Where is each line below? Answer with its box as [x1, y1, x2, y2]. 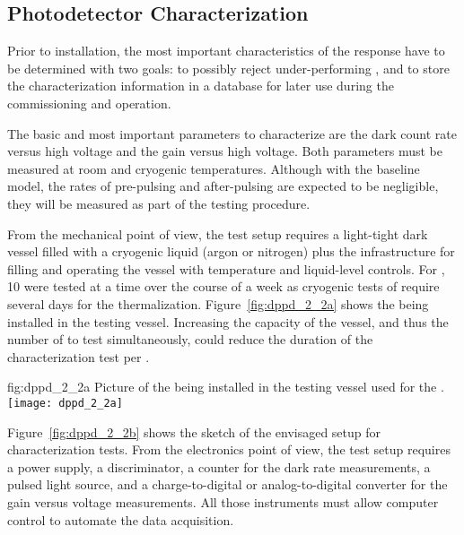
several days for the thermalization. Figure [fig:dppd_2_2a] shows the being [7, 294, 429, 313]
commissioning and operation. [7, 93, 171, 112]
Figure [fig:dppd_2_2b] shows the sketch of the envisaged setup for [7, 422, 381, 441]
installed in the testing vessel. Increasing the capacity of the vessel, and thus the [7, 312, 449, 331]
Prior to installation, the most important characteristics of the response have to [7, 41, 445, 60]
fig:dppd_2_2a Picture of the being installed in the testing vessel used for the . [7, 377, 444, 396]
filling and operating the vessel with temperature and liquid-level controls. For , [7, 259, 445, 278]
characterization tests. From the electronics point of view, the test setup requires [7, 440, 451, 459]
